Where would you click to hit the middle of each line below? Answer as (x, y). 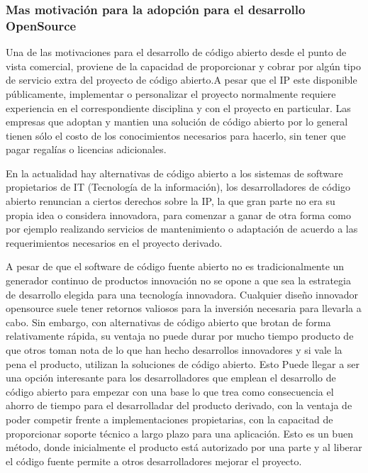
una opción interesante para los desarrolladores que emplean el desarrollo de (171, 378)
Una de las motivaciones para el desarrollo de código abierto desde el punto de (176, 52)
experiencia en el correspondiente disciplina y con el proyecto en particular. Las (178, 107)
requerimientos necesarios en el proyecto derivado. (114, 242)
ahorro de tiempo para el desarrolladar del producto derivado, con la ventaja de (179, 405)
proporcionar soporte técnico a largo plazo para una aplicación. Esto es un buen (179, 433)
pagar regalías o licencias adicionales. (86, 149)
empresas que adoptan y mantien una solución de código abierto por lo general (177, 122)
